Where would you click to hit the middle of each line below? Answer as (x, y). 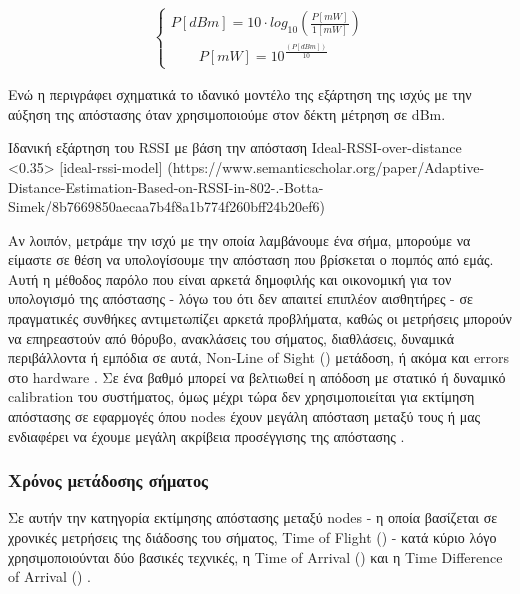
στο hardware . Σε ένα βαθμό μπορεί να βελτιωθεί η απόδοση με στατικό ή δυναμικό (257, 376)
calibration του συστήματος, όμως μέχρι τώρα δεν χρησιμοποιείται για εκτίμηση (241, 396)
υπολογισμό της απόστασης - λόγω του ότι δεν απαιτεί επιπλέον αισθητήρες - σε (240, 298)
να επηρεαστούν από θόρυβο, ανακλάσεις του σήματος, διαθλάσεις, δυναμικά (231, 337)
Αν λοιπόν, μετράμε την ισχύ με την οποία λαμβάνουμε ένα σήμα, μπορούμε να (239, 239)
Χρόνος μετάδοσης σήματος (108, 480)
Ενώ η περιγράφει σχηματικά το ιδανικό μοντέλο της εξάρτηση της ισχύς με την (240, 94)
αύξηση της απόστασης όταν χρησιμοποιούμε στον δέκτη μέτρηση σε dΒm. (227, 113)
